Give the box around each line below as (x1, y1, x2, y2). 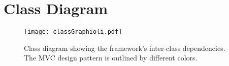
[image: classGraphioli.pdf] (24, 28, 122, 36)
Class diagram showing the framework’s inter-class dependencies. (24, 42, 225, 53)
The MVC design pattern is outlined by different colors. (24, 52, 198, 63)
